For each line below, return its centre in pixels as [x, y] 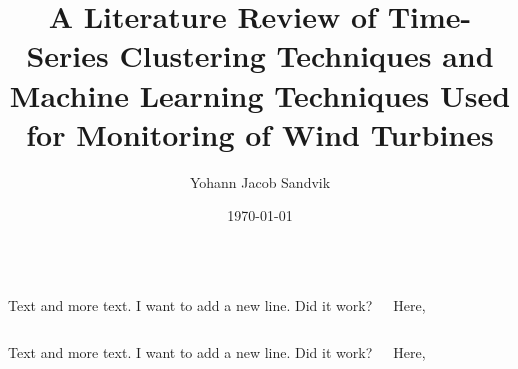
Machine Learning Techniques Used [260, 94]
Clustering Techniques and [306, 55]
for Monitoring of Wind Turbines [260, 133]
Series [67, 55]
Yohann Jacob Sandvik [260, 181]
